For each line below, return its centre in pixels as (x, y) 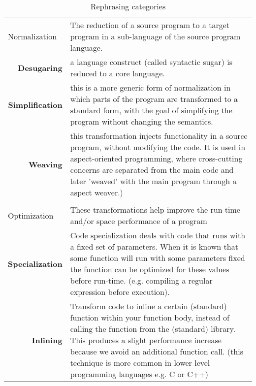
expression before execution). (120, 292)
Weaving (46, 164)
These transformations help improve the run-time (155, 209)
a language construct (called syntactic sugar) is (151, 62)
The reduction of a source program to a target (150, 25)
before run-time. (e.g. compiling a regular (141, 280)
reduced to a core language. (117, 73)
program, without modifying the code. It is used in (158, 147)
